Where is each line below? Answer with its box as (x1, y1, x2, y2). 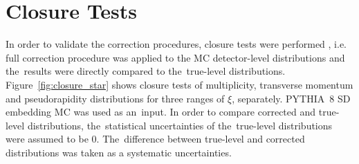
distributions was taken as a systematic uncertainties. (6, 145, 232, 159)
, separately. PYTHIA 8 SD (232, 91, 351, 105)
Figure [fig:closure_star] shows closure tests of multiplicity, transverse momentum (6, 77, 353, 91)
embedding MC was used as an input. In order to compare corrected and (6, 104, 316, 119)
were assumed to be (6, 131, 89, 146)
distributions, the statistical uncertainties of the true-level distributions (27, 118, 333, 132)
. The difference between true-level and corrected (96, 131, 305, 146)
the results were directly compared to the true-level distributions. (6, 64, 286, 78)
